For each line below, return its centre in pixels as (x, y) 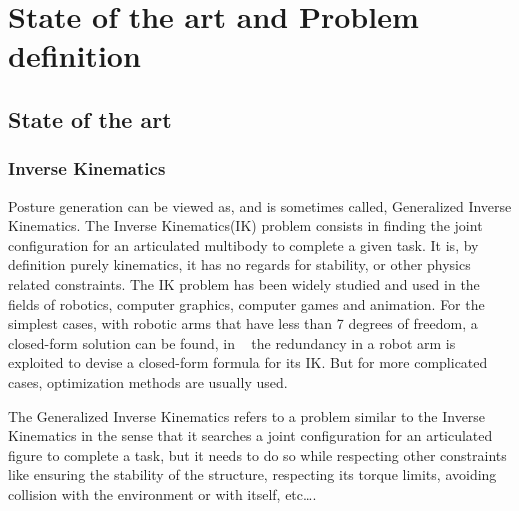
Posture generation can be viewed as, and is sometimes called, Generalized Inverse (260, 205)
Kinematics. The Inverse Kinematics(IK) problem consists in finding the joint (245, 225)
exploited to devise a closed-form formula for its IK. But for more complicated (248, 362)
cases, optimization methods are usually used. (148, 381)
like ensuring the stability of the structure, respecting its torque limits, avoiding (252, 474)
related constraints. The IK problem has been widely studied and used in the (244, 283)
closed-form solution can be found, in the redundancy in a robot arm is (232, 342)
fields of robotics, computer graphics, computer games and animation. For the (246, 303)
